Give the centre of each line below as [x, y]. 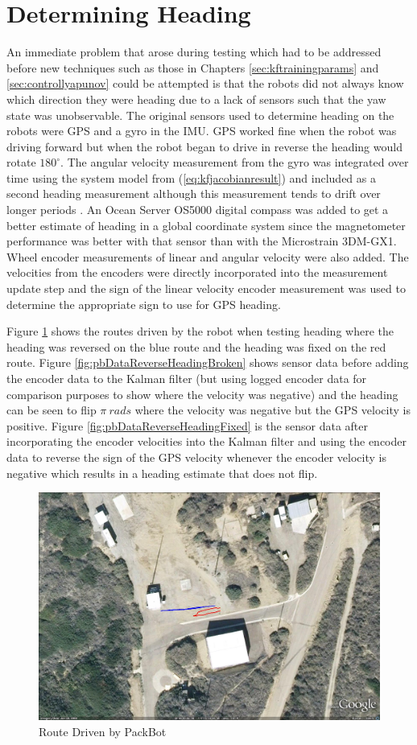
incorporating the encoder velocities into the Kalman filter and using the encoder [206, 441]
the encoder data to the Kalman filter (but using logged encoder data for [187, 378]
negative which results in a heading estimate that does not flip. [162, 473]
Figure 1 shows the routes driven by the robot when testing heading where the [200, 331]
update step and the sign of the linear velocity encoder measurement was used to [206, 288]
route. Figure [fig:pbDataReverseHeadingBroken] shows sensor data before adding [208, 362]
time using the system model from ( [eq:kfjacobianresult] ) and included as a [191, 177]
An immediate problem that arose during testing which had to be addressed [194, 52]
